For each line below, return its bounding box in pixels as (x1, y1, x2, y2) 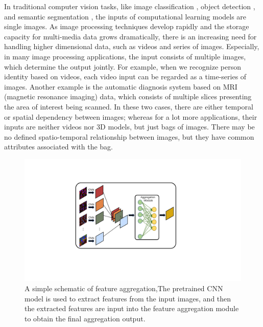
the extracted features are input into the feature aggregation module (25, 303, 239, 314)
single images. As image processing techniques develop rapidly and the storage (4, 21, 249, 32)
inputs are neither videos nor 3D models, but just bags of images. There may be (4, 121, 255, 132)
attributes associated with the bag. (4, 141, 113, 152)
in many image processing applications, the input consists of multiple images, (4, 51, 246, 61)
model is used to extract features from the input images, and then (25, 293, 231, 303)
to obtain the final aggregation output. (25, 313, 146, 323)
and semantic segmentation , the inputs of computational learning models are (4, 11, 247, 21)
